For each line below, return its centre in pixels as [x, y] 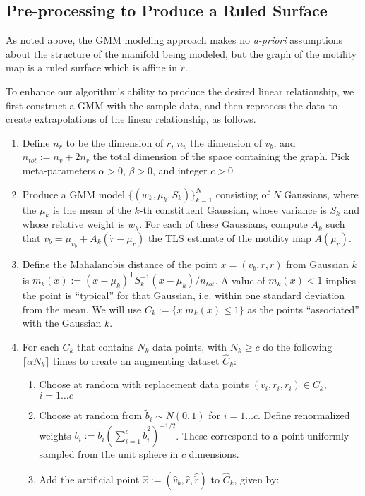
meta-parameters [59, 170]
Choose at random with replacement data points [144, 384]
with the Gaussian [62, 323]
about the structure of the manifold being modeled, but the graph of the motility [181, 53]
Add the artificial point [89, 479]
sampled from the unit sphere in [109, 454]
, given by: [257, 479]
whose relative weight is [73, 224]
